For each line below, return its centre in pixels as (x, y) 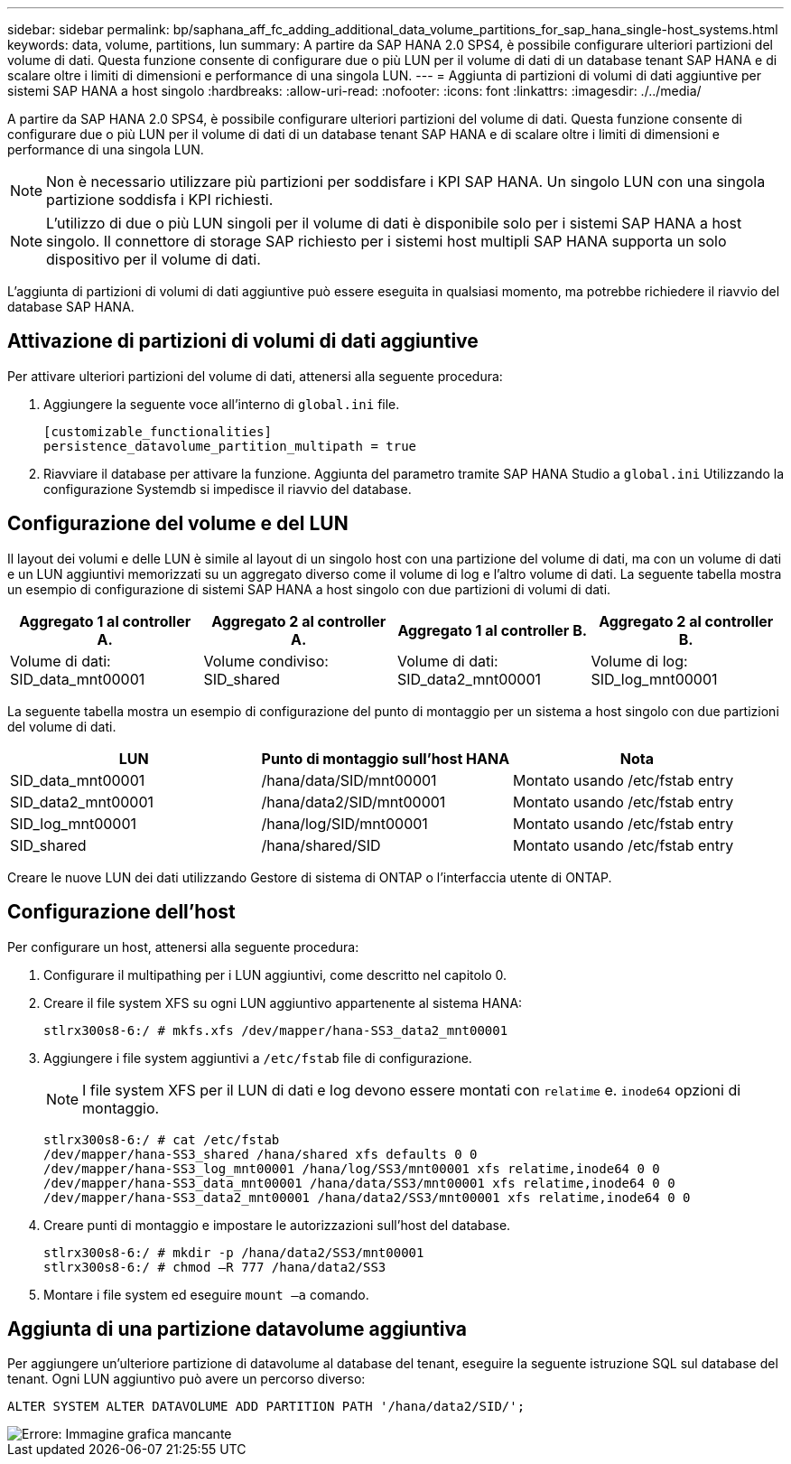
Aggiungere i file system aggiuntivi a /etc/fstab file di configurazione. (258, 1058)
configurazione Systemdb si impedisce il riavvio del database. (228, 489)
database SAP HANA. (71, 307)
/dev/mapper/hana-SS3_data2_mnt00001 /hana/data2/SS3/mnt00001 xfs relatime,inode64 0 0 (367, 1197)
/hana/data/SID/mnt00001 (349, 780)
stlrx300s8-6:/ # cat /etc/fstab (162, 1139)
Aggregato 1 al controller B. (493, 630)
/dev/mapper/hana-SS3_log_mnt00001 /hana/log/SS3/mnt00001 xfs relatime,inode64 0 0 (352, 1168)
